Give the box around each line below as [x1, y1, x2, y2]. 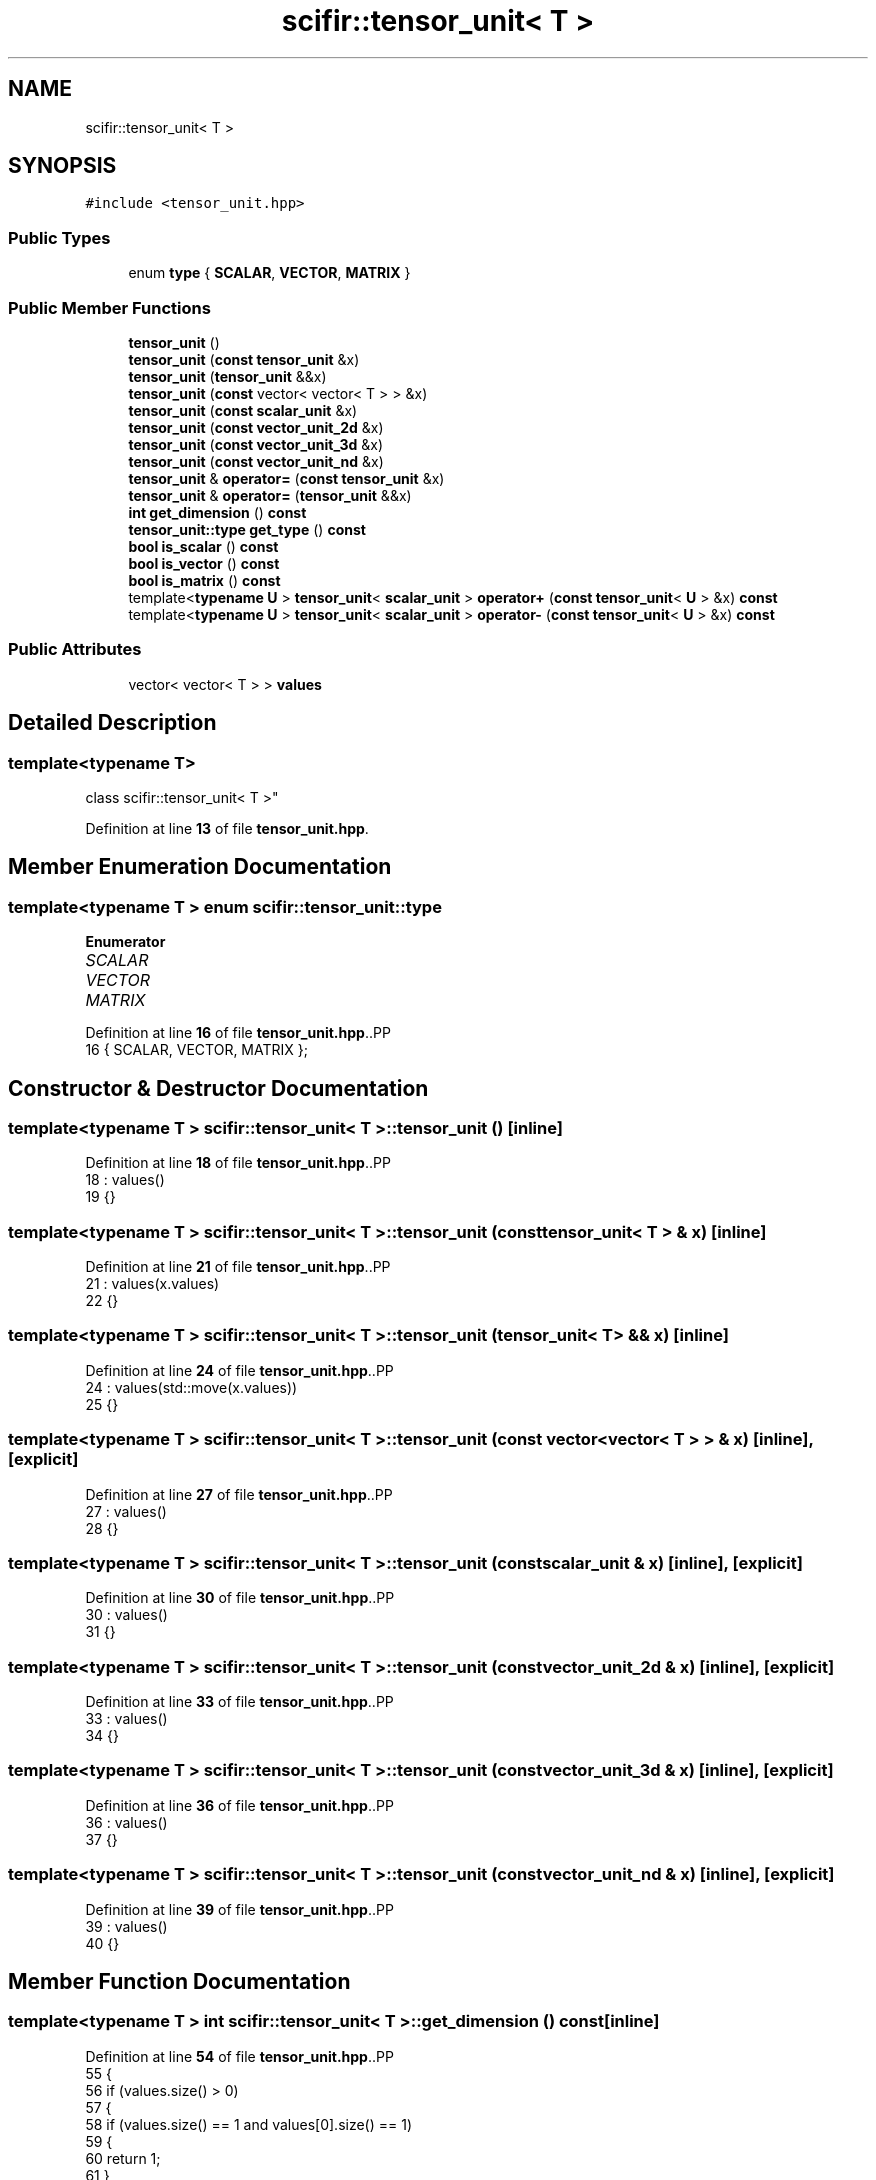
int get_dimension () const [128, 503, 307, 521]
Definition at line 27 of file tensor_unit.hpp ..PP [85, 1485, 393, 1503]
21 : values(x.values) [85, 1275, 220, 1293]
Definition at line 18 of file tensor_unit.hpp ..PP [85, 1154, 391, 1172]
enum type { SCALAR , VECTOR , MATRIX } [128, 264, 411, 282]
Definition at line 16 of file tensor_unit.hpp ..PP [85, 1024, 391, 1042]
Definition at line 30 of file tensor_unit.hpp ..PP [85, 1589, 395, 1607]
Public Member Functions [8, 297, 211, 318]
